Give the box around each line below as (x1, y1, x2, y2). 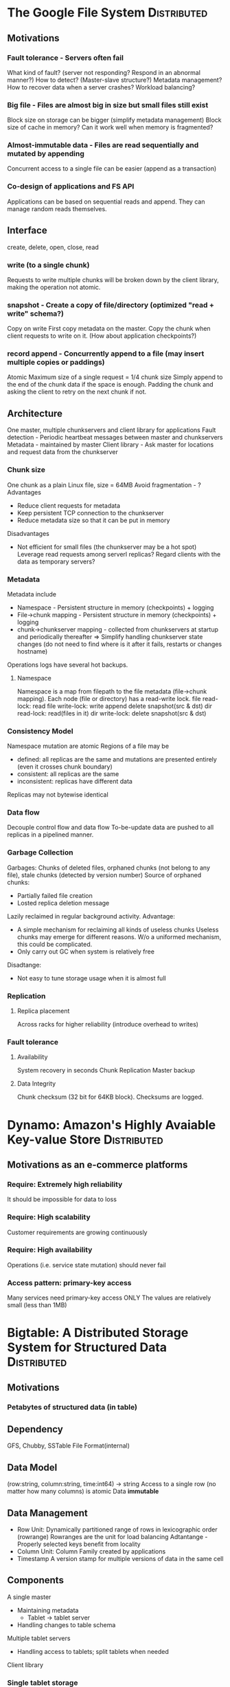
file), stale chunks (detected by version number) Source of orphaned (7, 870, 201, 879)
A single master (7, 1593, 51, 1601)
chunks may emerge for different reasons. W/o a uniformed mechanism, (16, 932, 222, 941)
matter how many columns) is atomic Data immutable (7, 1487, 159, 1496)
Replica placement (16, 1007, 70, 1016)
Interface (7, 225, 47, 237)
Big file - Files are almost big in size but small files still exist (7, 100, 209, 109)
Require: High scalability (7, 1212, 91, 1222)
